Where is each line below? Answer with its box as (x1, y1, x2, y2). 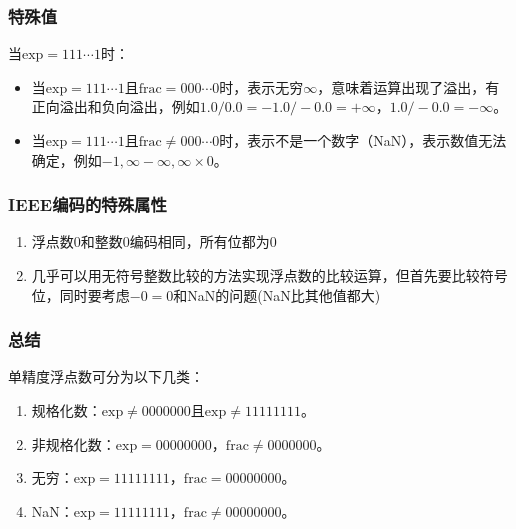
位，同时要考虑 (31, 284, 130, 305)
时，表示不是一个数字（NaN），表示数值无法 (219, 130, 507, 150)
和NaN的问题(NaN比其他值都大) (173, 284, 381, 305)
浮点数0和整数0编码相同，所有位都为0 (31, 231, 277, 252)
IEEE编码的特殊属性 (8, 192, 167, 217)
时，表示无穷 (219, 76, 304, 97)
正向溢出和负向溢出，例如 (31, 96, 200, 117)
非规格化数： (31, 433, 116, 454)
